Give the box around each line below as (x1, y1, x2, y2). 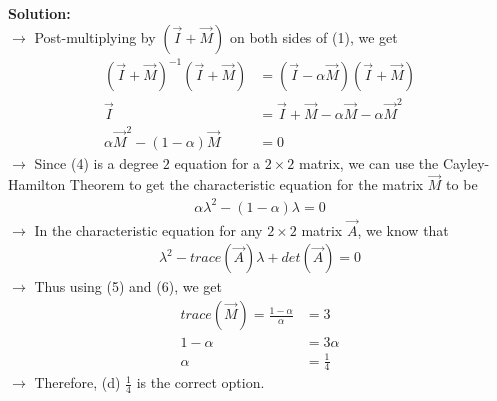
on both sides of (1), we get (229, 26, 398, 47)
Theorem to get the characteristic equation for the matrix (69, 174, 424, 195)
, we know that (357, 219, 449, 240)
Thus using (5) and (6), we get (34, 276, 222, 297)
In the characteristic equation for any (34, 219, 263, 240)
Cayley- (442, 152, 490, 173)
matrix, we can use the (298, 152, 439, 173)
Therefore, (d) (34, 372, 121, 393)
